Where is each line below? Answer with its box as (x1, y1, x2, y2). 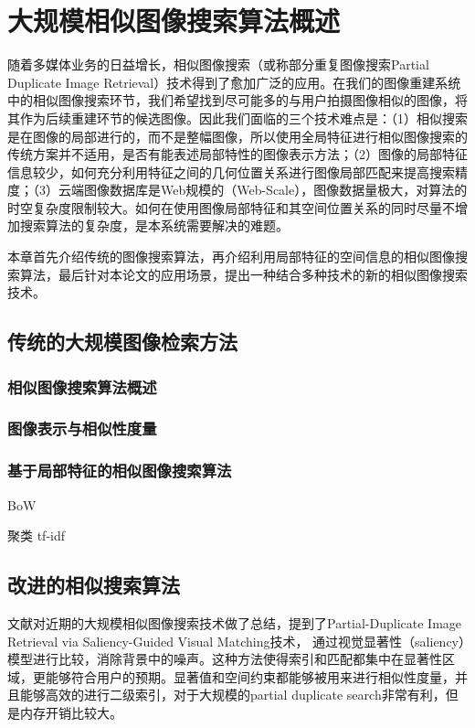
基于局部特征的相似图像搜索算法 (7, 459, 232, 482)
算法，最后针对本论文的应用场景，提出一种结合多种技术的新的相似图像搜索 (19, 264, 468, 284)
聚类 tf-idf (7, 526, 66, 545)
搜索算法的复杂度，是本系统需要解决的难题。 (19, 216, 289, 235)
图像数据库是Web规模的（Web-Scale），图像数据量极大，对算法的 (83, 180, 468, 199)
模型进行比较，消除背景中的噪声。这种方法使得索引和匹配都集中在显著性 (7, 649, 442, 669)
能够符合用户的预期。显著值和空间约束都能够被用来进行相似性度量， (45, 667, 455, 686)
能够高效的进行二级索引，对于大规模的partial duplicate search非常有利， (19, 685, 446, 704)
